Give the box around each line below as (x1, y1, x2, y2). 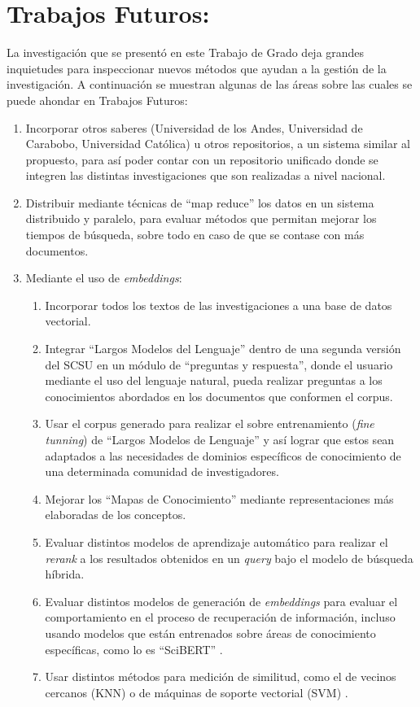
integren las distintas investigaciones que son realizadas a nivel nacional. (25, 167, 386, 184)
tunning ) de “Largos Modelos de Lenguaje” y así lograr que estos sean (45, 431, 395, 447)
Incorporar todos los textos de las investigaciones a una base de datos (45, 296, 392, 313)
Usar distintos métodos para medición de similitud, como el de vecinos (45, 668, 396, 685)
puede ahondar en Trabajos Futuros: (7, 91, 188, 108)
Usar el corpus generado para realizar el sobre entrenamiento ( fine (45, 415, 374, 432)
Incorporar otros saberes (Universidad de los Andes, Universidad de (25, 119, 363, 136)
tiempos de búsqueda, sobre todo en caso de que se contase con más (25, 226, 365, 243)
